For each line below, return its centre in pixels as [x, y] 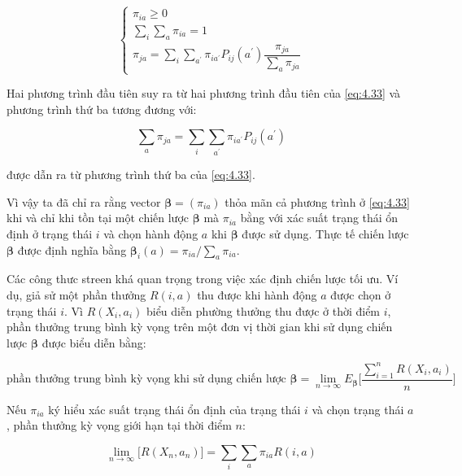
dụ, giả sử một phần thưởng [76, 294]
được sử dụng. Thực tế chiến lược [325, 233]
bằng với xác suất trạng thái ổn [319, 218]
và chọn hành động [151, 233]
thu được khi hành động [257, 294]
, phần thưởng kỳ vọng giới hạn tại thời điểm [119, 425]
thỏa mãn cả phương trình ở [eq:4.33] [317, 201]
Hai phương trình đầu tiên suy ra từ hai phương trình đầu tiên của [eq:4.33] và [204, 93]
